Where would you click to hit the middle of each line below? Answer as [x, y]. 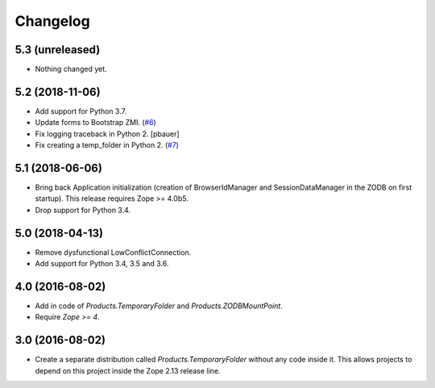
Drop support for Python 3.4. [83, 210]
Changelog [52, 21]
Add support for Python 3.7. [81, 111]
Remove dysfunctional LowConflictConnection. [113, 252]
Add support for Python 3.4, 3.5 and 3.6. [102, 264]
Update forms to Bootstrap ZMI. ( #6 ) [95, 123]
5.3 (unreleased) [58, 50]
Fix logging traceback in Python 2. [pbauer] [108, 134]
